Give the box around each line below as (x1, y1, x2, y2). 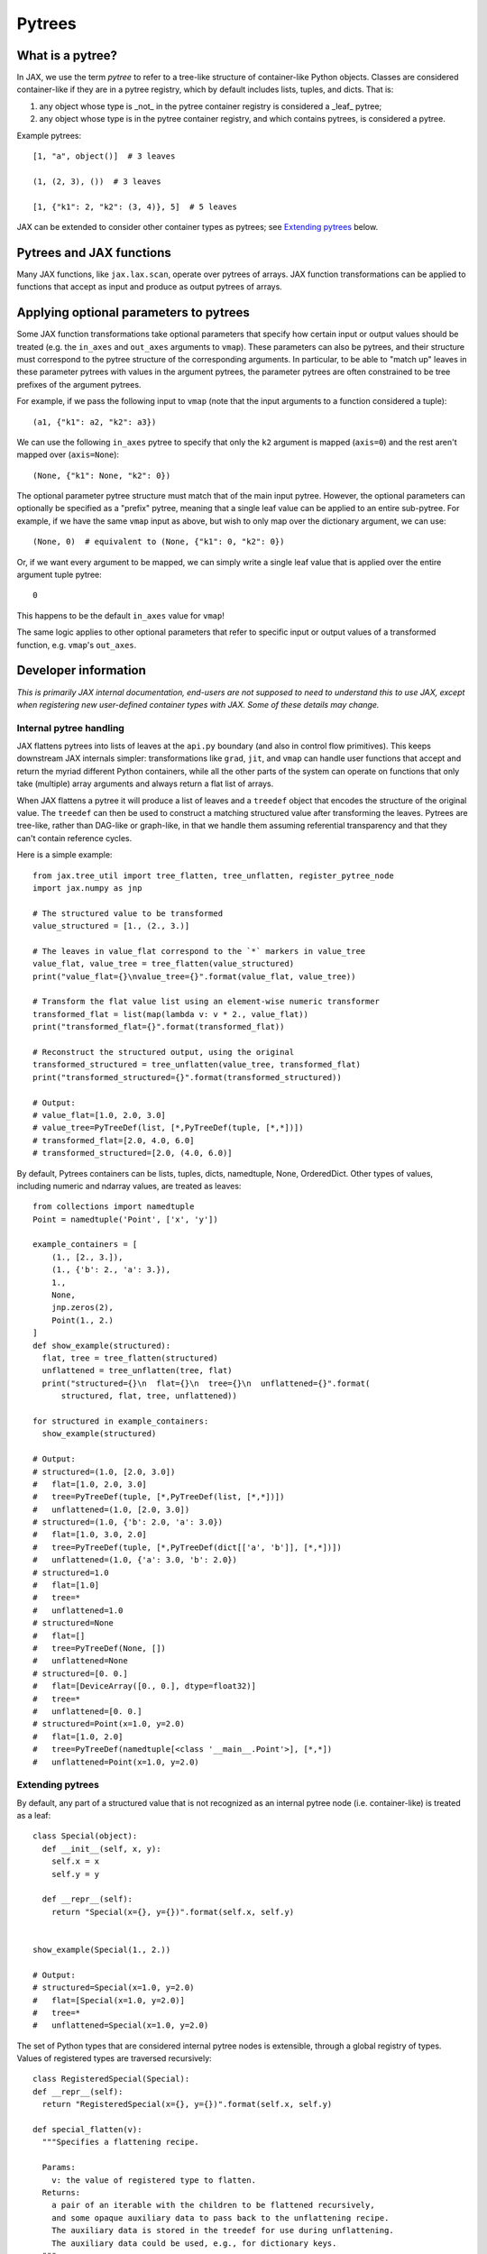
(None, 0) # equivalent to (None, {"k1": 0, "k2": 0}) (32, 536, 285, 547)
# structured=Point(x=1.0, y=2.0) (32, 1718, 185, 1729)
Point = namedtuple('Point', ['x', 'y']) (32, 1214, 218, 1224)
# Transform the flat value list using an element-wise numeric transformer (32, 996, 381, 1007)
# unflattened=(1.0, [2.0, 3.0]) (32, 1504, 190, 1515)
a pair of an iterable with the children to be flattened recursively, (51, 2200, 375, 2211)
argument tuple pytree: (16, 569, 103, 581)
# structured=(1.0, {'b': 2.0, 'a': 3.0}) (32, 1517, 224, 1527)
